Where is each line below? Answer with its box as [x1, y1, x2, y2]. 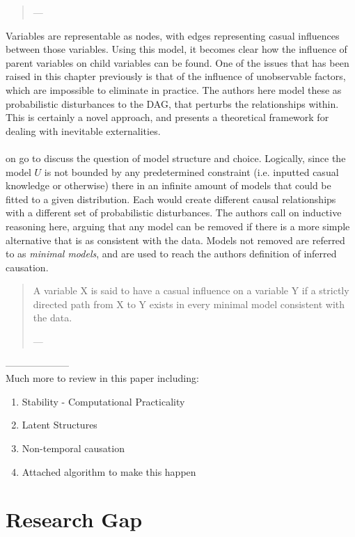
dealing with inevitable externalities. [6, 123, 161, 138]
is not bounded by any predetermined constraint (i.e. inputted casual [44, 164, 339, 179]
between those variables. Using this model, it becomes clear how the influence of [6, 42, 347, 56]
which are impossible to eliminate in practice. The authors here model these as [6, 82, 342, 97]
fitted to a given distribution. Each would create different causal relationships [6, 191, 336, 206]
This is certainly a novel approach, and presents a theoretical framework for [6, 110, 329, 125]
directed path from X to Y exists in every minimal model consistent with [33, 296, 345, 311]
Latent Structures [22, 417, 97, 432]
